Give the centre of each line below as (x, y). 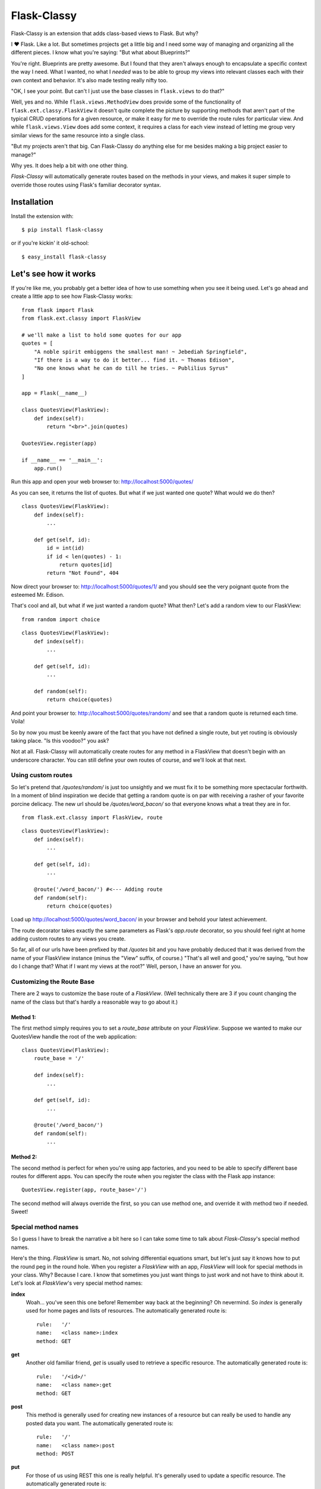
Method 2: (24, 1157)
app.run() (48, 468)
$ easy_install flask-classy (64, 257)
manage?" (23, 154)
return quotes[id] (86, 565)
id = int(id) (65, 548)
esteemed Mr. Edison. (38, 595)
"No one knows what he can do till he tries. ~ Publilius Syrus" (131, 368)
